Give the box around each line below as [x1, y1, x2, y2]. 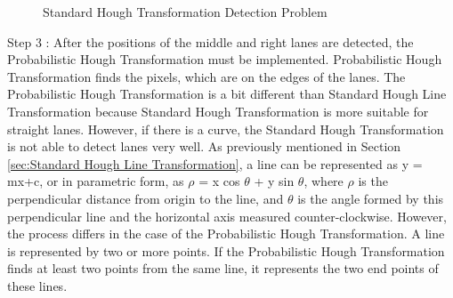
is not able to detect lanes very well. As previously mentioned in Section [7, 137, 401, 156]
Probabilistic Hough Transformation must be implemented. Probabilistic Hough [7, 50, 442, 68]
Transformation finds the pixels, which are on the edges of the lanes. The [7, 67, 406, 85]
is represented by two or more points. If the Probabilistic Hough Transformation [7, 241, 445, 260]
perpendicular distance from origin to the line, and [7, 189, 284, 207]
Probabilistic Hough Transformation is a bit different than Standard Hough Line [7, 85, 447, 103]
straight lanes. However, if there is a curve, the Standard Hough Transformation [7, 119, 444, 138]
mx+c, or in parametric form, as [7, 172, 184, 190]
